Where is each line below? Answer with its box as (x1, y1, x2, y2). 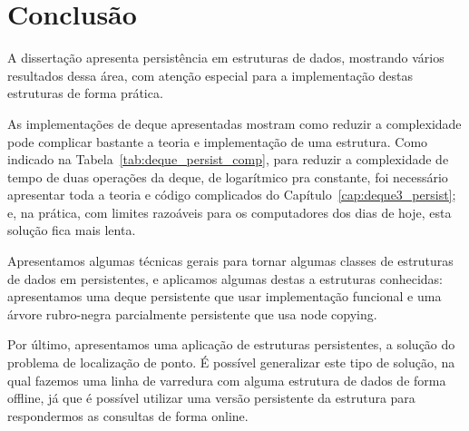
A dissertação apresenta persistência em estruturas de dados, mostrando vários (7, 48, 445, 67)
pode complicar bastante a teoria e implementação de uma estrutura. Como (7, 132, 428, 151)
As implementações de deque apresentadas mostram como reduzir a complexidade (7, 113, 462, 132)
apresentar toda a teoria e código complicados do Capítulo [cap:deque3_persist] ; (7, 185, 456, 204)
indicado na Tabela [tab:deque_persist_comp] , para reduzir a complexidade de (7, 150, 449, 169)
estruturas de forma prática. (7, 83, 163, 103)
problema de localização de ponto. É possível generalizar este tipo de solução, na (7, 353, 455, 372)
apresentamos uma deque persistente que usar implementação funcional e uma (7, 287, 442, 306)
